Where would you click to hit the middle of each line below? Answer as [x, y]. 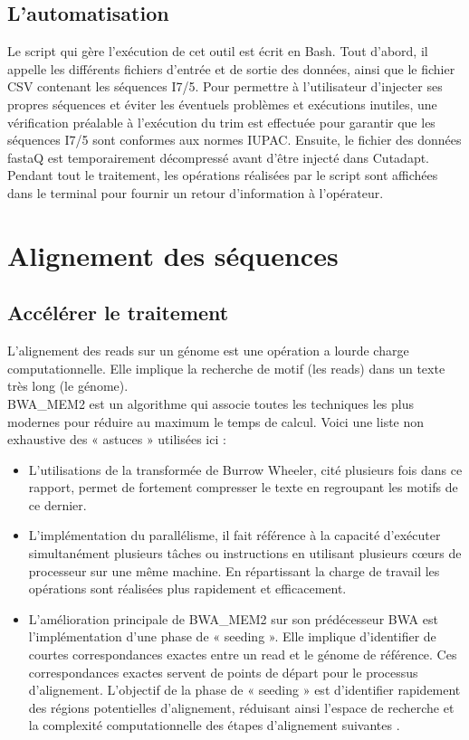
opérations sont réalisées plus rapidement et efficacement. [187, 588]
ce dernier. [57, 504]
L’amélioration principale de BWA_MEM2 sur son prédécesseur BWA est [233, 618]
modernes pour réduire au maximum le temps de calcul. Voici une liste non [216, 421]
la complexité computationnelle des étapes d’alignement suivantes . [214, 725]
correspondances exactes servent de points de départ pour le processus [223, 672]
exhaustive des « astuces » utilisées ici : [117, 439]
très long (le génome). [68, 386]
